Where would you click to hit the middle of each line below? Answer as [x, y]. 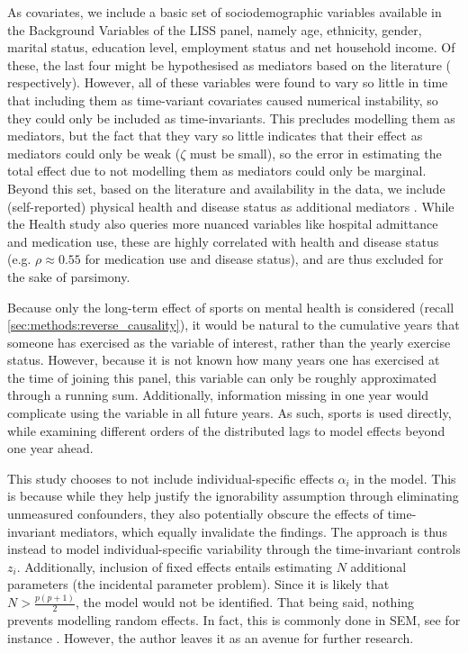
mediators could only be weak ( [94, 153]
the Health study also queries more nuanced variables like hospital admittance [223, 224]
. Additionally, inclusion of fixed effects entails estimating [175, 566]
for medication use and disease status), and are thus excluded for [264, 259]
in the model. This [405, 478]
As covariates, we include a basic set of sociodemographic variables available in [225, 12]
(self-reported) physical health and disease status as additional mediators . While [231, 206]
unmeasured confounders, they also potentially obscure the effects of [195, 514]
